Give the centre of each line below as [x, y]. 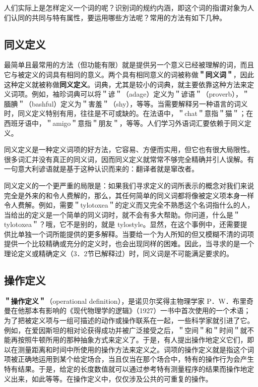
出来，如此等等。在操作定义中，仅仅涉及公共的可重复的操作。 [111, 378]
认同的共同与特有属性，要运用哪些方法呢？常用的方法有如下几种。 [118, 17]
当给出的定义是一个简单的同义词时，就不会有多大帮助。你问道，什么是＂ [122, 214]
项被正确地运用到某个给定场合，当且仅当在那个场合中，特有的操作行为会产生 [129, 359]
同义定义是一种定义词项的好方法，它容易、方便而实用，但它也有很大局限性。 [129, 149]
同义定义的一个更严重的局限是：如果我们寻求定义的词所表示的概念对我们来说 [129, 185]
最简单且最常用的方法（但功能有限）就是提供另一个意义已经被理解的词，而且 [129, 65]
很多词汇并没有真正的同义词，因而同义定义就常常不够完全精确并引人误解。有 [129, 159]
